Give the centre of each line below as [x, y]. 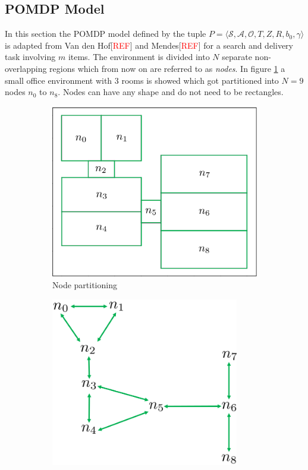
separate [237, 57]
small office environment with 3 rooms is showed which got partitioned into [142, 80]
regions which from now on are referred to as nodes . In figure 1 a [167, 68]
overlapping [26, 68]
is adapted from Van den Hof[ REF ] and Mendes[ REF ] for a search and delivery [149, 45]
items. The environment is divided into [139, 57]
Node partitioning [85, 284]
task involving [30, 57]
